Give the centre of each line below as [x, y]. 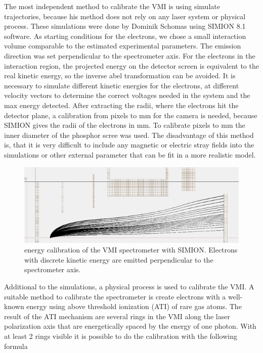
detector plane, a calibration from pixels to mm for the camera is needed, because [131, 115]
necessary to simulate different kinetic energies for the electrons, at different [122, 85]
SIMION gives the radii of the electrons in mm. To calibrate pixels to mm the [125, 125]
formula [16, 346]
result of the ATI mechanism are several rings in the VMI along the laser [117, 316]
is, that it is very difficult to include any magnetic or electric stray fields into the [129, 145]
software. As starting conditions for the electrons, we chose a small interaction [125, 36]
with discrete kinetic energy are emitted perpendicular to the [119, 259]
